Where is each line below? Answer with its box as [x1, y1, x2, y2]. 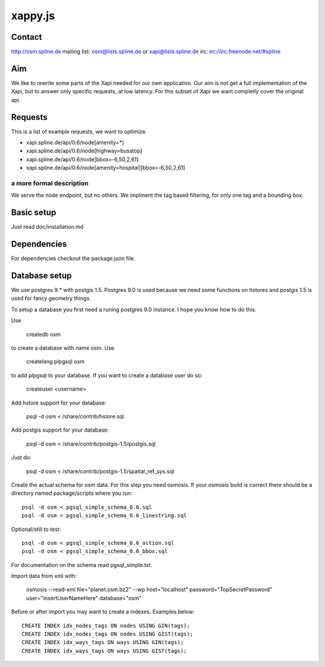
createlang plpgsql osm [26, 358, 85, 365]
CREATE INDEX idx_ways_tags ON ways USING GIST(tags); [22, 647, 187, 654]
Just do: [11, 454, 32, 461]
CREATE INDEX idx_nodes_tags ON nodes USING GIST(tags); [22, 631, 194, 638]
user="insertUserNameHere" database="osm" [26, 594, 141, 601]
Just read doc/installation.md [11, 223, 84, 231]
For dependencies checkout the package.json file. [11, 255, 135, 262]
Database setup [11, 270, 72, 281]
